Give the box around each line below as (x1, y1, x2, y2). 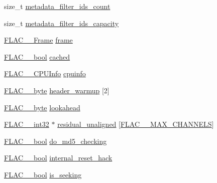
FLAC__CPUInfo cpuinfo (4, 68, 86, 79)
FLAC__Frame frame (4, 35, 73, 45)
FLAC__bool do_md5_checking (4, 135, 107, 146)
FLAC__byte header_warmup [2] (4, 85, 110, 95)
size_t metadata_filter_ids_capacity (4, 18, 119, 28)
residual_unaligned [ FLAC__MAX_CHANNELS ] (57, 119, 214, 129)
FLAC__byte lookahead (4, 102, 80, 112)
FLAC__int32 (4, 119, 49, 129)
